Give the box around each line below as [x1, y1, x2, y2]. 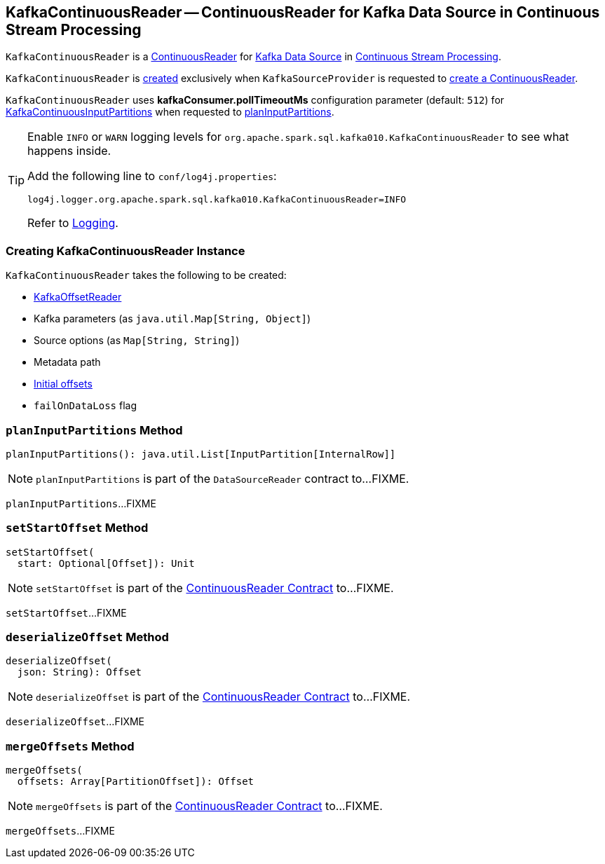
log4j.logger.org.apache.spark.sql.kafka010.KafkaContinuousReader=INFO [27, 194, 407, 205]
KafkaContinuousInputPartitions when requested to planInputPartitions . [6, 106, 334, 118]
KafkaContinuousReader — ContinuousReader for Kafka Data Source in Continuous [6, 4, 600, 21]
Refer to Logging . [27, 216, 118, 231]
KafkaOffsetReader [34, 291, 122, 303]
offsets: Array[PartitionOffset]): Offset [17, 776, 254, 788]
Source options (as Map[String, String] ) [34, 334, 240, 347]
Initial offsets [34, 378, 93, 390]
